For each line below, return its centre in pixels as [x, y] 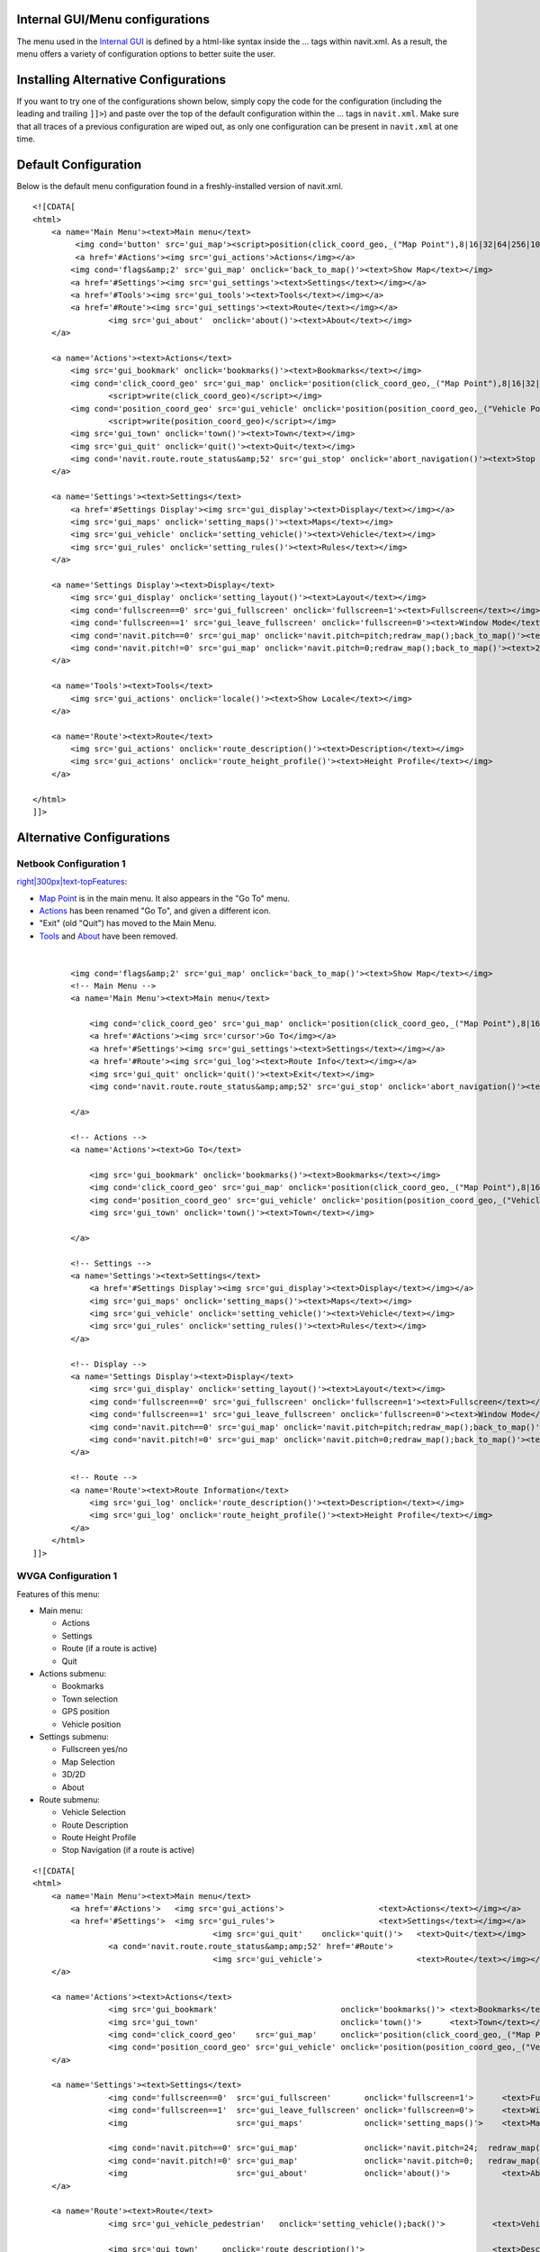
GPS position [85, 1712]
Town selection [90, 1699]
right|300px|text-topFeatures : [72, 882]
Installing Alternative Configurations [121, 80]
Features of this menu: [58, 1594]
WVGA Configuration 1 [67, 1576]
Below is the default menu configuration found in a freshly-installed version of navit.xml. [180, 186]
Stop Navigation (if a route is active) [128, 1850]
